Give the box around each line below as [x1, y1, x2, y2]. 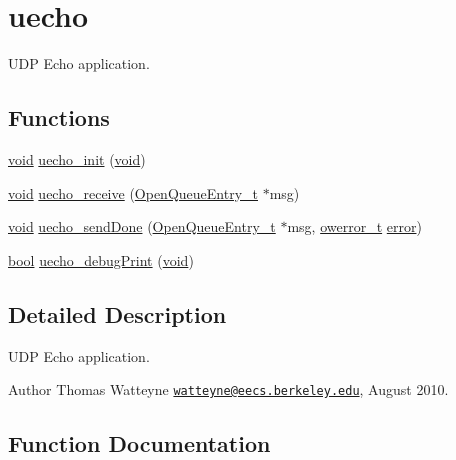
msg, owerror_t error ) [287, 216, 422, 237]
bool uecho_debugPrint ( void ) [8, 249, 194, 270]
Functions [8, 102, 110, 133]
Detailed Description [8, 298, 227, 329]
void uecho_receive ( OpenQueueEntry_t [8, 182, 258, 203]
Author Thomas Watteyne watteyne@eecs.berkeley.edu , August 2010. [8, 379, 449, 400]
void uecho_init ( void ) [8, 148, 146, 169]
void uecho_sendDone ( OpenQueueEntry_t [8, 216, 276, 237]
